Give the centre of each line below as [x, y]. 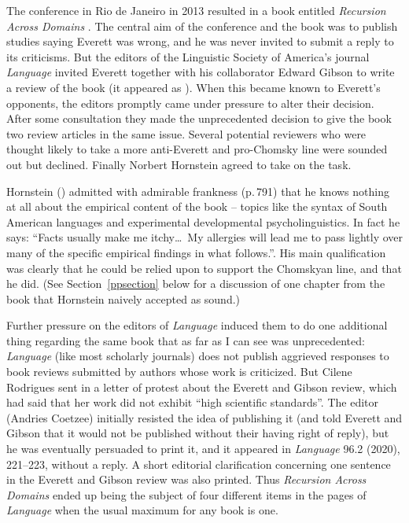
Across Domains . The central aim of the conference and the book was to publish [202, 26]
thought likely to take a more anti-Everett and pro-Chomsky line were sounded [197, 149]
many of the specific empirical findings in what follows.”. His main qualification [196, 252]
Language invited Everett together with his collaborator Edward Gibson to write [201, 72]
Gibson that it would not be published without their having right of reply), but [198, 433]
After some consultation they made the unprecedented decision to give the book [199, 118]
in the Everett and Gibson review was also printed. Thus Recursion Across [186, 479]
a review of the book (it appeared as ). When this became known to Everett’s [193, 87]
